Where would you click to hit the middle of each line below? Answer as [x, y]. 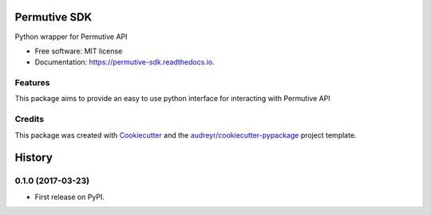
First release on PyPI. [70, 197]
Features [32, 83]
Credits [29, 119]
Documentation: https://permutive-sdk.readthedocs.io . [125, 62]
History [34, 158]
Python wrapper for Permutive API [71, 37]
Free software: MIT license [79, 51]
